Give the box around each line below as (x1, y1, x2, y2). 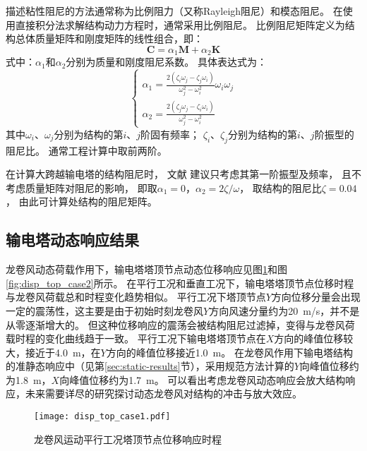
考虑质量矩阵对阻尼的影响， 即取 (6, 180, 157, 195)
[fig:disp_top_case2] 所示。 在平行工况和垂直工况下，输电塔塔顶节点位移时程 (6, 275, 354, 290)
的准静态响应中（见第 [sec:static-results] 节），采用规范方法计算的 (6, 359, 294, 373)
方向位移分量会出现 (271, 289, 361, 304)
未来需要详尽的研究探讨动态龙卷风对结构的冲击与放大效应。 (25, 386, 302, 401)
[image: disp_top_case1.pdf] (34, 411, 171, 422)
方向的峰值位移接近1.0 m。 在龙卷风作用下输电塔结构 (106, 344, 353, 359)
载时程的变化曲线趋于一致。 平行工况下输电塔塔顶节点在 (6, 331, 266, 346)
